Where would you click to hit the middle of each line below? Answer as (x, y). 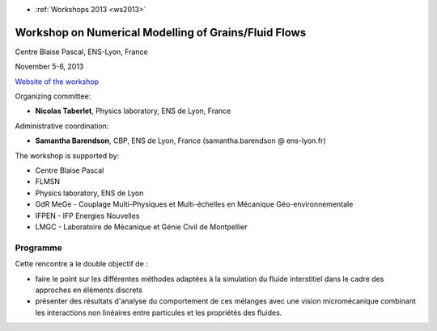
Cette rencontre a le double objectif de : (82, 264)
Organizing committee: (53, 96)
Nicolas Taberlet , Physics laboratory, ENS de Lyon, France (133, 111)
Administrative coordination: (62, 126)
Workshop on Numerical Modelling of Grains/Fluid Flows (161, 32)
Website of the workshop (57, 82)
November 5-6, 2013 (49, 67)
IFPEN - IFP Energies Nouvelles (87, 216)
